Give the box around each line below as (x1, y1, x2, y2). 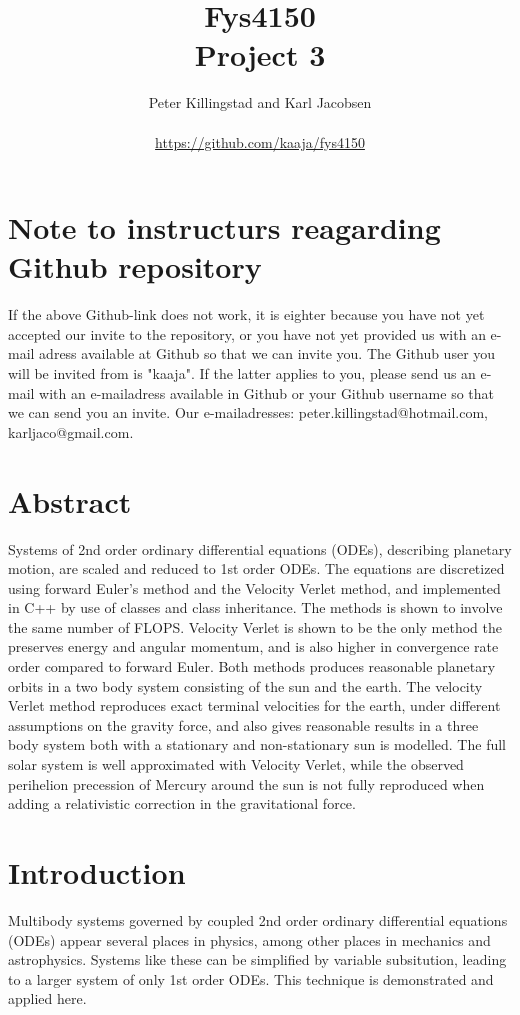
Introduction (8, 852, 186, 892)
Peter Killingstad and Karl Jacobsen (148, 92, 372, 113)
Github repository (8, 246, 262, 287)
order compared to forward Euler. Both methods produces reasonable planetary (8, 656, 496, 677)
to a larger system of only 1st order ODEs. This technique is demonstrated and (8, 968, 494, 989)
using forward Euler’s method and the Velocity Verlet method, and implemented (8, 577, 501, 598)
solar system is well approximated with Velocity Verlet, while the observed (8, 754, 464, 775)
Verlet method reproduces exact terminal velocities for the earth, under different (8, 695, 501, 716)
